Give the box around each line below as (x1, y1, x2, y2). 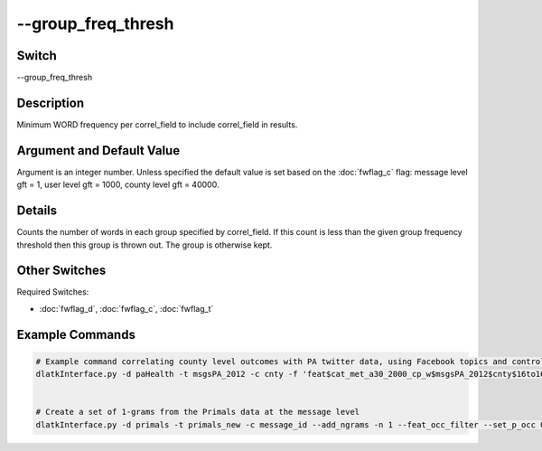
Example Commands (16, 326, 135, 343)
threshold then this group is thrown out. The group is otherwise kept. (16, 240, 273, 250)
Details (16, 203, 58, 219)
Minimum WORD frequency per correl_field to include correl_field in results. (16, 118, 298, 130)
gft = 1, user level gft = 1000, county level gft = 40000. (16, 179, 220, 190)
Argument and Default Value (16, 143, 181, 158)
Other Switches (16, 263, 107, 278)
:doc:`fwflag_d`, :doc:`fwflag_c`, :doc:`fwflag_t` (39, 303, 214, 314)
